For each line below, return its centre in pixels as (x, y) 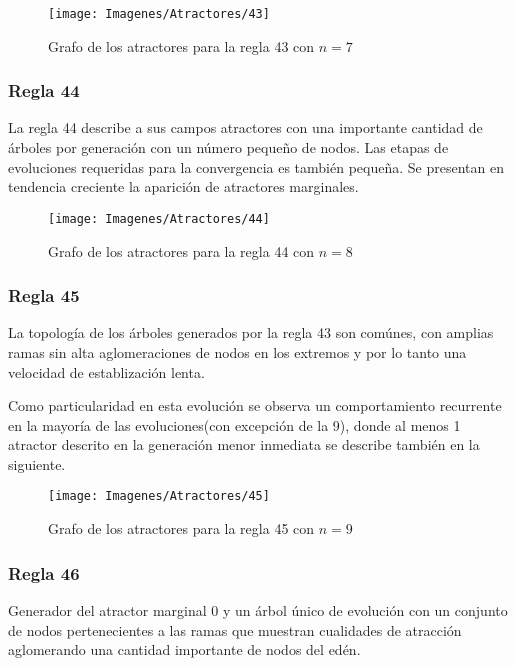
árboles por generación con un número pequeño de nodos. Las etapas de (228, 147)
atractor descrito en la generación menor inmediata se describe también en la (244, 444)
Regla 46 (44, 572)
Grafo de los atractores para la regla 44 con (181, 250)
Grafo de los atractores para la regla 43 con (181, 45)
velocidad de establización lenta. (106, 371)
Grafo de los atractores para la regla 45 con (181, 528)
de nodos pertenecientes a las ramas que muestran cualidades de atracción (235, 629)
